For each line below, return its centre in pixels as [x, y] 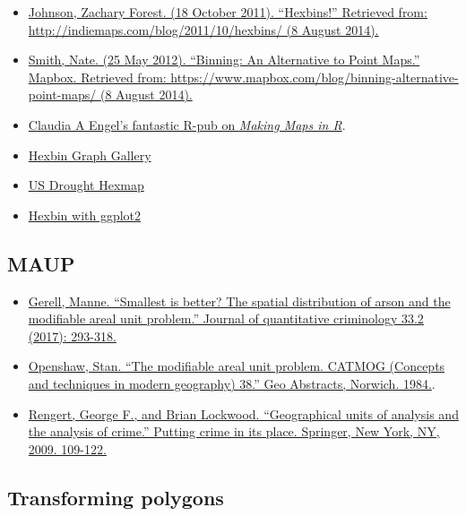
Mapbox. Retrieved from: [97, 77]
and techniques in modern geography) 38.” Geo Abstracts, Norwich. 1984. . [232, 383]
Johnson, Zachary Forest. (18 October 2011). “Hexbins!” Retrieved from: [228, 12]
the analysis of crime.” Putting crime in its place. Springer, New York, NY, [234, 431]
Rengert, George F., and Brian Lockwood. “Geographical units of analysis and [243, 413]
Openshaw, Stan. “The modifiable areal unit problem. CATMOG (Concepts [237, 366]
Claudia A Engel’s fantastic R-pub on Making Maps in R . [187, 124]
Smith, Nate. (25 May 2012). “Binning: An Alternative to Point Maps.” [224, 60]
